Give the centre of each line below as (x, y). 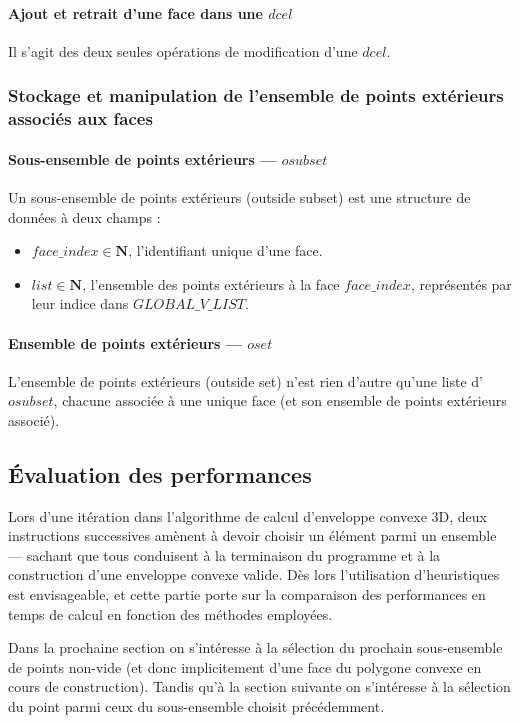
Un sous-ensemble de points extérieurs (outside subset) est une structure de (239, 196)
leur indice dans (80, 303)
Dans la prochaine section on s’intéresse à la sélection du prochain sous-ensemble (255, 647)
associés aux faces (80, 118)
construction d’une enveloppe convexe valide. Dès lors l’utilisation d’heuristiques (254, 574)
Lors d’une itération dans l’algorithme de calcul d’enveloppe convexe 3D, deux (248, 515)
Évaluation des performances (160, 473)
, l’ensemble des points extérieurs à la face (211, 283)
